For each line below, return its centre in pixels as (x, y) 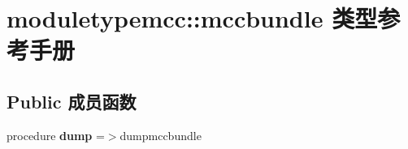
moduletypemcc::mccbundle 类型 (192, 18)
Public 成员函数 (72, 101)
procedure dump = (56, 135)
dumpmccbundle (161, 135)
